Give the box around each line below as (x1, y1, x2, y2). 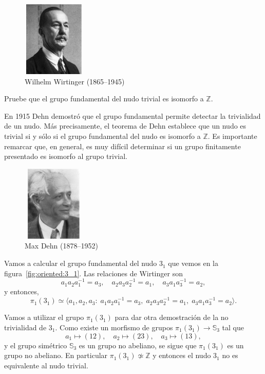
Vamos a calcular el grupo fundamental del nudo (4, 258, 157, 269)
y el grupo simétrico (4, 340, 67, 350)
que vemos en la (168, 258, 218, 269)
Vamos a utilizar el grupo (4, 312, 84, 323)
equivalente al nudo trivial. (4, 360, 88, 370)
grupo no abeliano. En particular (4, 350, 108, 361)
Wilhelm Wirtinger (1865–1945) (25, 76, 125, 86)
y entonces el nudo (153, 350, 211, 361)
